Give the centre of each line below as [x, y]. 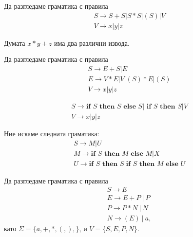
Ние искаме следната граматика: [52, 133]
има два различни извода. [92, 43]
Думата [15, 43]
